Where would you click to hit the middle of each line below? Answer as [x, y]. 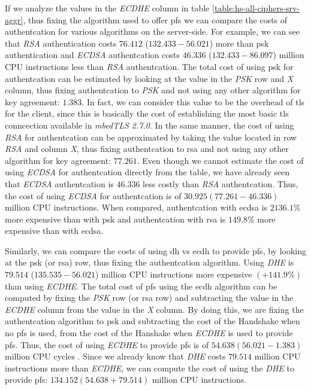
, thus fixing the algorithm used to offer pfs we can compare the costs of [155, 19]
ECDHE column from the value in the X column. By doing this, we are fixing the [154, 309]
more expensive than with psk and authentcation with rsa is [115, 219]
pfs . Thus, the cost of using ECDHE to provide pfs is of [107, 344]
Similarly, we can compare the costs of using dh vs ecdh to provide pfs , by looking [155, 250]
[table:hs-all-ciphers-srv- [256, 8]
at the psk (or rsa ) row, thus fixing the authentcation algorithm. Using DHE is [150, 262]
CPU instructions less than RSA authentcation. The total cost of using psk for [149, 66]
